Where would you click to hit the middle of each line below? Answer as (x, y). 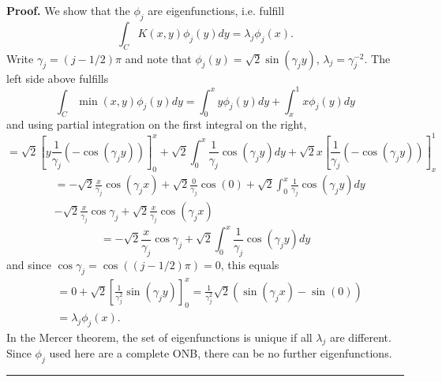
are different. (361, 337)
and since (29, 264)
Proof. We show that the (68, 10)
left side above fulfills (58, 78)
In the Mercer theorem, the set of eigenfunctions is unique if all (159, 337)
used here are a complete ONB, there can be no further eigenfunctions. (221, 353)
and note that (158, 58)
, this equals (250, 264)
